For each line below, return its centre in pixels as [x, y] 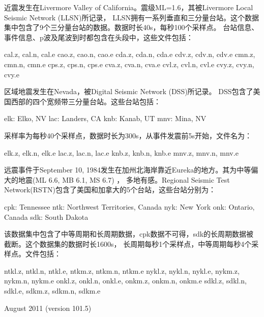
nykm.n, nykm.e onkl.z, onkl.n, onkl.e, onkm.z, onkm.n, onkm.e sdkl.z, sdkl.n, [126, 281]
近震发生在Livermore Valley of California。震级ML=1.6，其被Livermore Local [129, 7]
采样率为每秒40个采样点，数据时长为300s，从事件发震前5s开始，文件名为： [128, 135]
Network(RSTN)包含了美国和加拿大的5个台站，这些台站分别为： [110, 190]
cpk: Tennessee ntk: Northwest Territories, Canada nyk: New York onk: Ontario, [129, 206]
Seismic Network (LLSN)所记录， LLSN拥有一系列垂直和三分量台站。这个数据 [131, 17]
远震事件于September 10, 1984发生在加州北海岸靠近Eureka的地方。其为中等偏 [131, 170]
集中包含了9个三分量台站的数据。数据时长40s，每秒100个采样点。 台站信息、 [131, 27]
